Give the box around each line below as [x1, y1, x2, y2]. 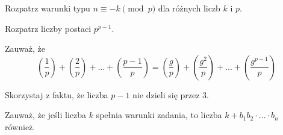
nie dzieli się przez [132, 88, 200, 101]
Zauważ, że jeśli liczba [5, 108, 86, 121]
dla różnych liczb [158, 2, 220, 14]
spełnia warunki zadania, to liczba [96, 108, 222, 121]
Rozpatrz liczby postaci [5, 22, 92, 34]
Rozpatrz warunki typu [5, 2, 90, 14]
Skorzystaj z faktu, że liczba [5, 88, 108, 101]
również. [5, 120, 36, 133]
